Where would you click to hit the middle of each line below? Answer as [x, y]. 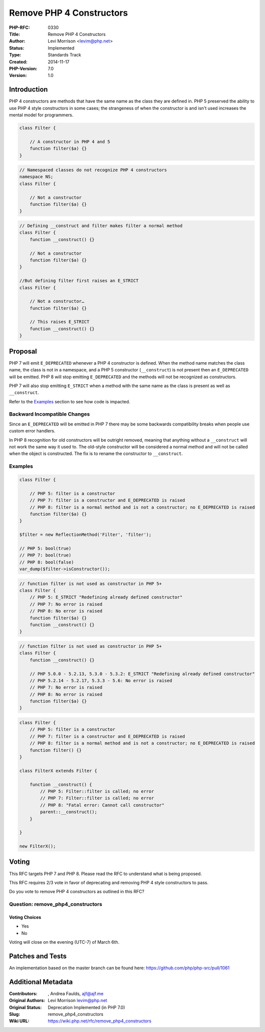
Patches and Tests [38, 956]
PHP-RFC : [20, 27]
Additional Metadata [41, 982]
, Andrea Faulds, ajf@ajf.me [76, 993]
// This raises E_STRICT [60, 322]
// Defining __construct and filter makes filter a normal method [101, 226]
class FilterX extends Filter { [58, 771]
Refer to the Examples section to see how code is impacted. [70, 401]
